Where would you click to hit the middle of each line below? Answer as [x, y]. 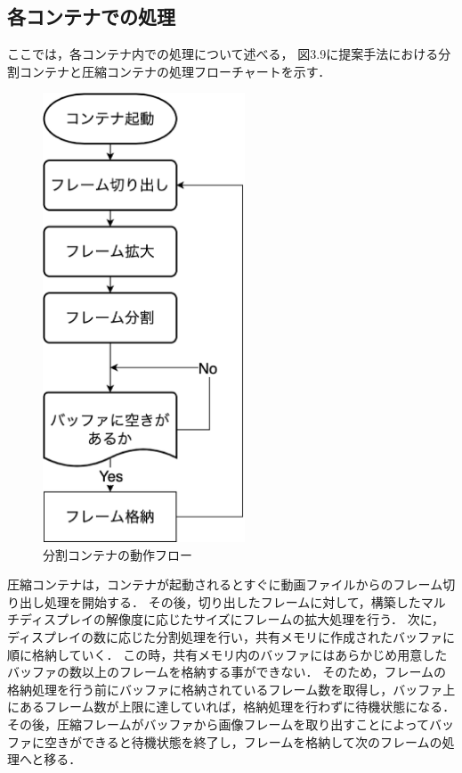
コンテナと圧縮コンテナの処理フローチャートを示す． [175, 71]
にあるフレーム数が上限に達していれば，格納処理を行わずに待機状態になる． [231, 707]
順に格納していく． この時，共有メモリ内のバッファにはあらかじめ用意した [227, 654]
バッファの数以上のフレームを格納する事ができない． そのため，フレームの [227, 672]
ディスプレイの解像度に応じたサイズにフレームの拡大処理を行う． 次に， [232, 619]
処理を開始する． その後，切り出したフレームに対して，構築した [232, 601]
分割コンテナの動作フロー [118, 554]
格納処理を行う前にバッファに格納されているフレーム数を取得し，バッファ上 [231, 689]
